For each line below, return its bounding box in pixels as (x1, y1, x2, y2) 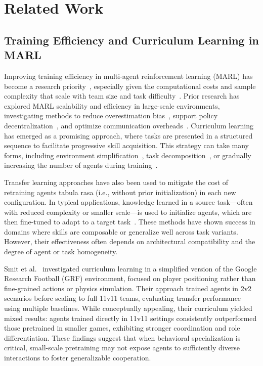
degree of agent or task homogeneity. (4, 246, 118, 257)
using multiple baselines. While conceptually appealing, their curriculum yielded (4, 303, 252, 313)
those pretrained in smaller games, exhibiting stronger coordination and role (4, 323, 240, 333)
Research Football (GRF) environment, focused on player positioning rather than (4, 273, 256, 284)
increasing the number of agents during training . (4, 160, 158, 170)
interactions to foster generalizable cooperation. (4, 352, 151, 362)
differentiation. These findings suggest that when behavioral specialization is (4, 332, 241, 343)
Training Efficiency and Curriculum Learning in (4, 32, 259, 48)
